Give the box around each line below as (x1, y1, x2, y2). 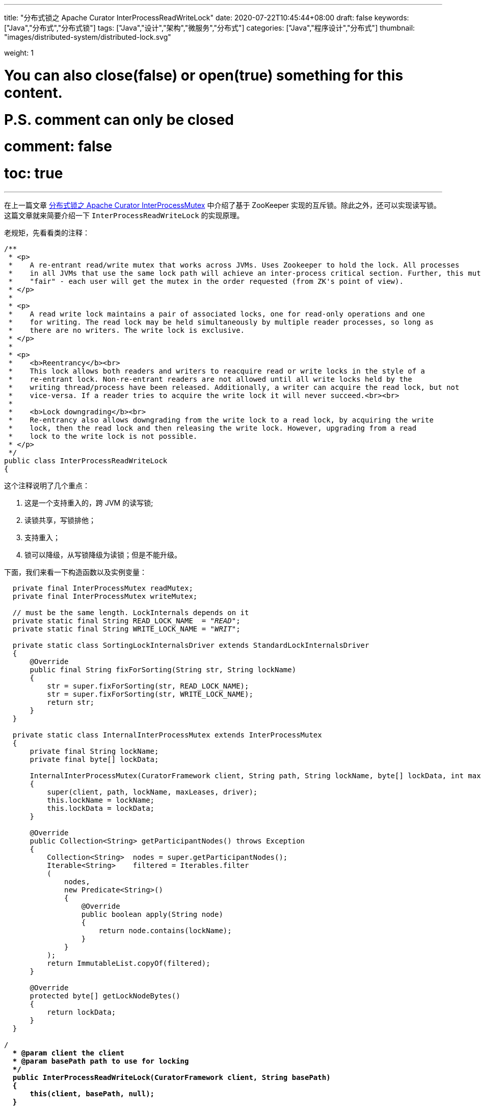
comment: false (4, 138, 112, 155)
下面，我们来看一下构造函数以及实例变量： (4, 567, 147, 576)
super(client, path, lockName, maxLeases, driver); (47, 787, 258, 796)
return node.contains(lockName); (98, 926, 232, 935)
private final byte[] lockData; (30, 755, 159, 763)
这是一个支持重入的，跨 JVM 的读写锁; (24, 498, 153, 507)
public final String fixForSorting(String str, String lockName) (30, 665, 297, 674)
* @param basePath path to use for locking (12, 1056, 189, 1065)
